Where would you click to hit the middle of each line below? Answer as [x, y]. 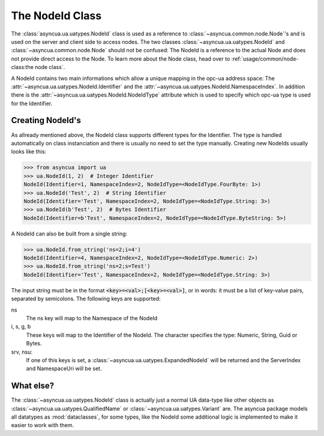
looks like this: [29, 152]
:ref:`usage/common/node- [265, 59]
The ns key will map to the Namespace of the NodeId [92, 318]
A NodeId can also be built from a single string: [69, 234]
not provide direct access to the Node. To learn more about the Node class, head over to [121, 59]
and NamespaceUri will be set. [64, 369]
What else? [32, 386]
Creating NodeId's [46, 120]
